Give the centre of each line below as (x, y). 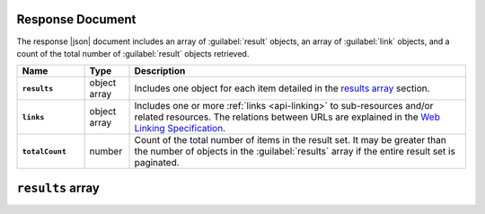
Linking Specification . (180, 129)
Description (160, 71)
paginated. (157, 163)
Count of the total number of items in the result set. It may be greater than (290, 140)
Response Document (76, 19)
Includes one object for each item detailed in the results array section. (282, 88)
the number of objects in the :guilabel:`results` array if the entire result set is (295, 151)
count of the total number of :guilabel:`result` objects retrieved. (133, 53)
